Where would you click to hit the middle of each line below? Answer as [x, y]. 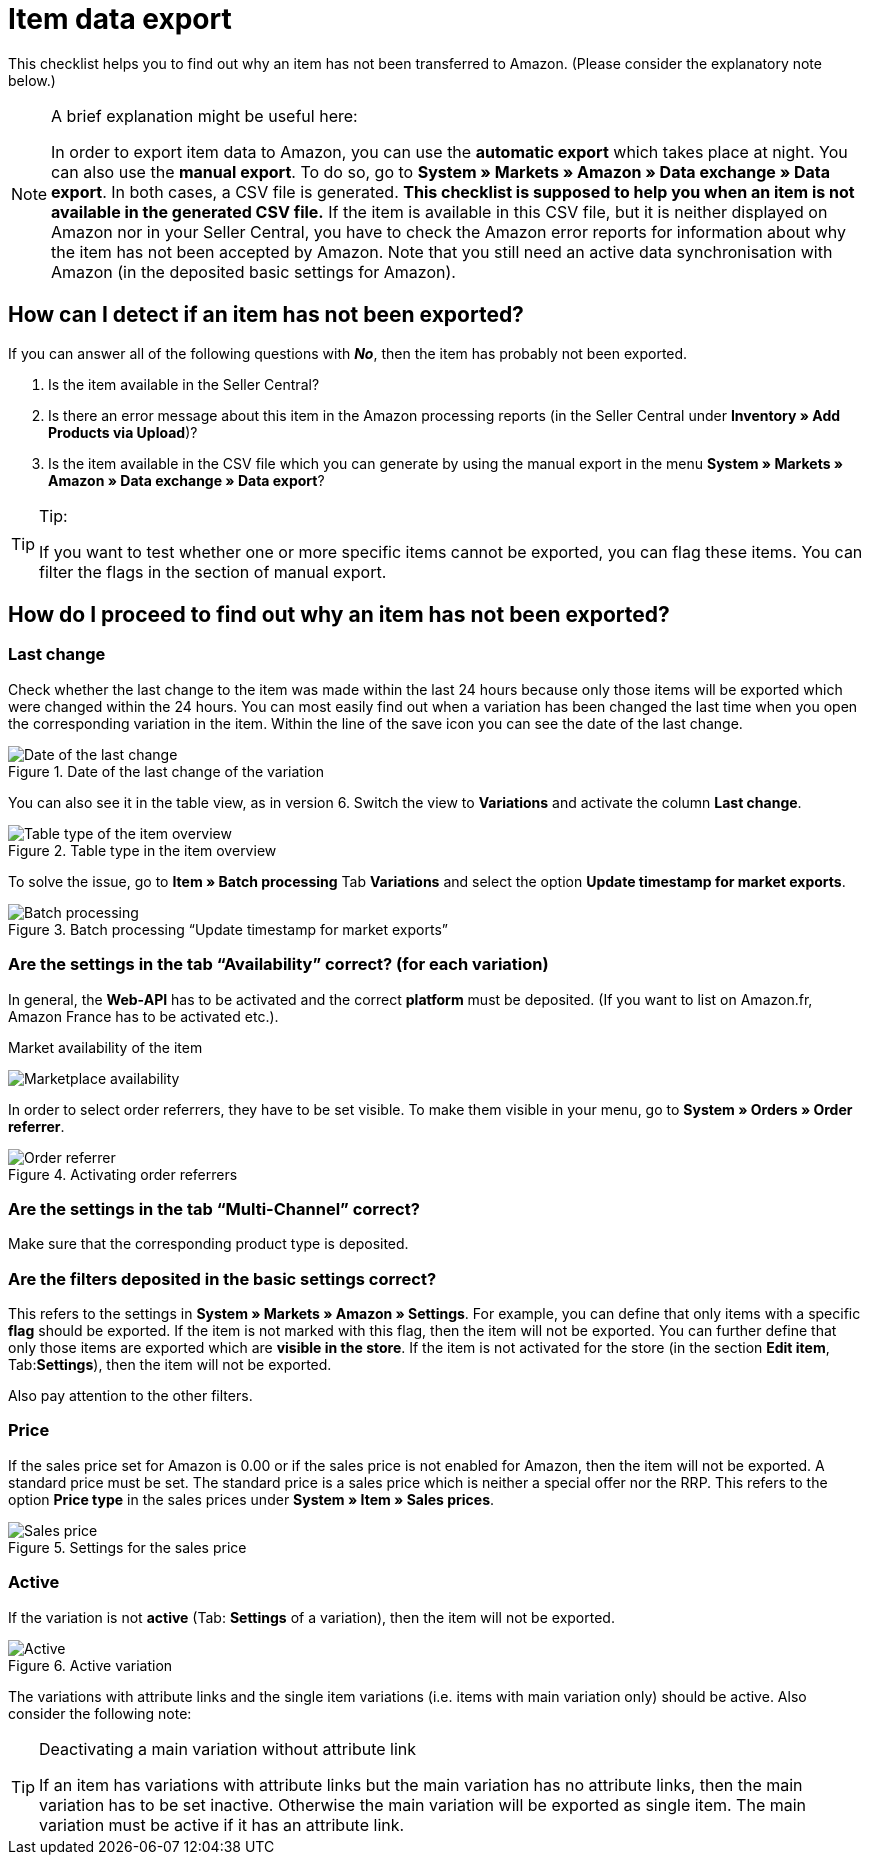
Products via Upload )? [123, 432]
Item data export [120, 19]
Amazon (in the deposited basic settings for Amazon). [253, 271]
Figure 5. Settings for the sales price [127, 1547]
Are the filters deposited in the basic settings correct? [222, 1278]
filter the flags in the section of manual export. [213, 571]
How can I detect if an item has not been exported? [266, 315]
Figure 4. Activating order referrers [123, 1174]
